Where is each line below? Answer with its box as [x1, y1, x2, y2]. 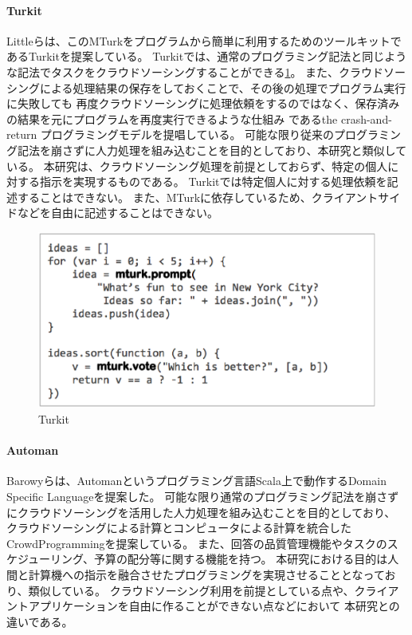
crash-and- [340, 110, 392, 127]
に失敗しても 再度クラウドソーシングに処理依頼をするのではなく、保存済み [6, 95, 400, 112]
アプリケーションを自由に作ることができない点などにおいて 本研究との [28, 598, 400, 614]
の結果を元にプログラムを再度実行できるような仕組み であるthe [6, 110, 338, 127]
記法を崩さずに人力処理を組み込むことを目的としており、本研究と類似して [17, 141, 407, 158]
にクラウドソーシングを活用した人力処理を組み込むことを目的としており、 [6, 503, 396, 520]
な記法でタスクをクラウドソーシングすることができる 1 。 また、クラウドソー [6, 63, 406, 80]
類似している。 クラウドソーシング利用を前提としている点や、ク [28, 582, 366, 598]
